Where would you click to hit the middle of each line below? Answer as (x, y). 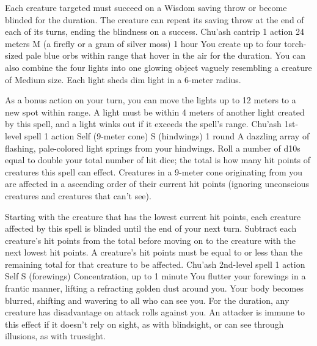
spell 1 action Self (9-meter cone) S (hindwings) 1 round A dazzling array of (167, 135)
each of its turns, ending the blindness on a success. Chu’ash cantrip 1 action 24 (155, 31)
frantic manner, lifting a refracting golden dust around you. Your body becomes (154, 288)
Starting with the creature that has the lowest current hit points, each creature (153, 216)
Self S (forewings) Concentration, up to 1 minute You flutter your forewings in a (155, 276)
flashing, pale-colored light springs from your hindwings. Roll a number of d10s (153, 148)
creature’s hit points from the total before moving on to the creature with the (150, 240)
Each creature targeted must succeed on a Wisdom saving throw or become (146, 7)
